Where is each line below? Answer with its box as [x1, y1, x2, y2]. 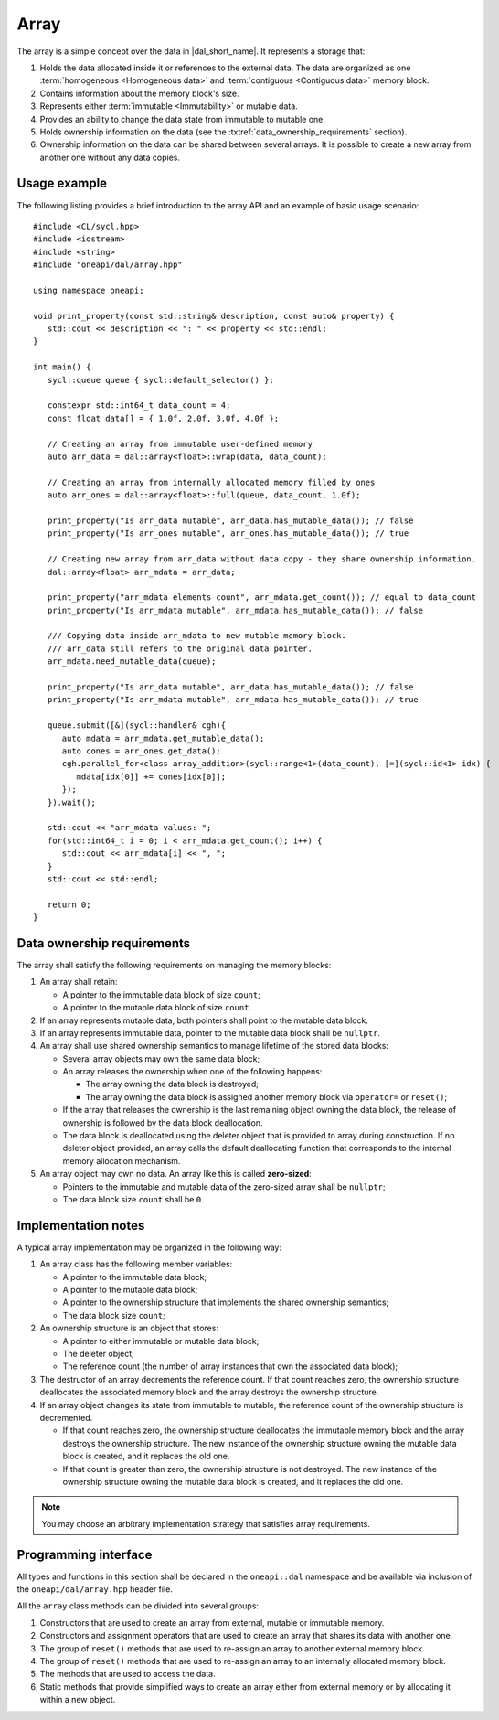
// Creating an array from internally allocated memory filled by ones [47, 476, 376, 487]
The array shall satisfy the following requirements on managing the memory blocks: [16, 959, 332, 970]
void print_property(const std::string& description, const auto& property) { [33, 311, 395, 321]
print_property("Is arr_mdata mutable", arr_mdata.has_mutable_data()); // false [47, 604, 424, 615]
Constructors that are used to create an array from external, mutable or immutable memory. [39, 1617, 385, 1628]
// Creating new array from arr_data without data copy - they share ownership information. [47, 554, 477, 564]
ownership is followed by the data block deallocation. [62, 1116, 264, 1128]
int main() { [33, 362, 91, 372]
